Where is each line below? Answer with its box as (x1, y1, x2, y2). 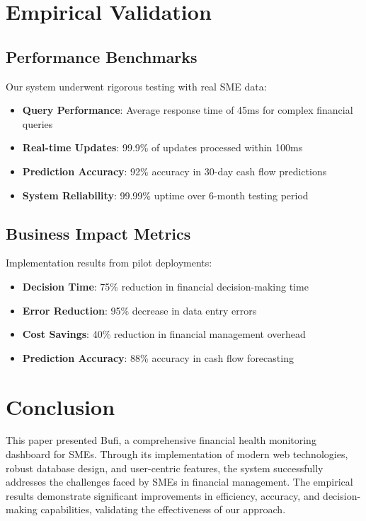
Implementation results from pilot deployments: (6, 255, 212, 270)
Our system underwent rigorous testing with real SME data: (6, 78, 267, 93)
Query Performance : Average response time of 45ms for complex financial (22, 103, 353, 117)
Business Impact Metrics (6, 222, 191, 244)
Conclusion (6, 392, 115, 421)
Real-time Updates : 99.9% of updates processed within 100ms (22, 140, 303, 155)
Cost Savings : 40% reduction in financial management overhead (22, 327, 306, 341)
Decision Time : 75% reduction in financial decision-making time (22, 279, 309, 293)
